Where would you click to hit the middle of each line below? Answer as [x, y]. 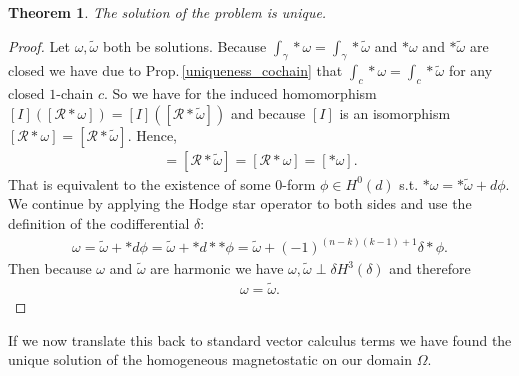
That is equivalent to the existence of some [139, 183]
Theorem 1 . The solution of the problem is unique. [167, 12]
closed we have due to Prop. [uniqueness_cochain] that [175, 70]
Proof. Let [39, 45]
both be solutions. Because [184, 45]
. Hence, [152, 134]
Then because [50, 268]
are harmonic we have [217, 268]
